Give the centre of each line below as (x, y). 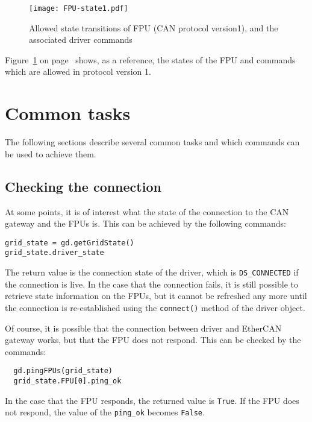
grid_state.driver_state (55, 253)
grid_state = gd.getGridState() (70, 243)
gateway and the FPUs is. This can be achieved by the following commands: (145, 223)
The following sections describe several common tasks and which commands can (152, 142)
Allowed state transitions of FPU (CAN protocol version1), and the (154, 27)
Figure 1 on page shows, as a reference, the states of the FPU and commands (150, 59)
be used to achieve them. (51, 153)
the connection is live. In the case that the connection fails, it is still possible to (152, 284)
